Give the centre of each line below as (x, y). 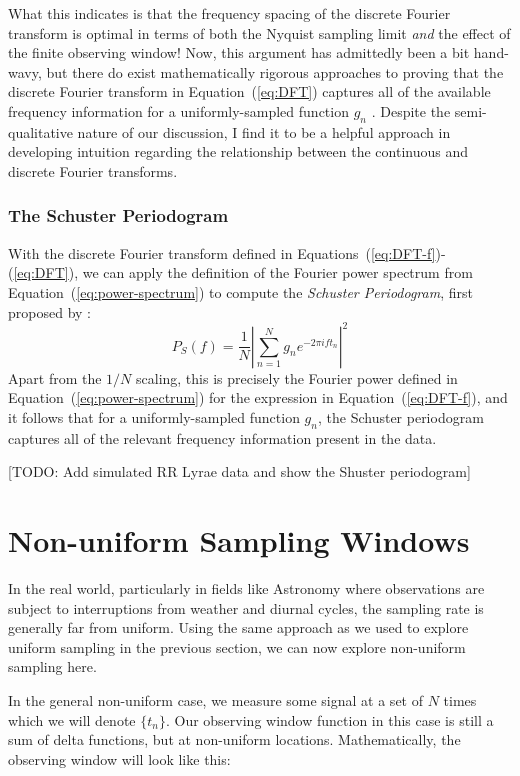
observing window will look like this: (119, 758)
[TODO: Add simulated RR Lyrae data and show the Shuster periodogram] (239, 471)
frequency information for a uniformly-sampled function (178, 110)
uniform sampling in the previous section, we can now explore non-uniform (237, 646)
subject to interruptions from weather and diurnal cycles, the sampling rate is (246, 607)
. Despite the (411, 110)
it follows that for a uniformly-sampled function (154, 416)
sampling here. (52, 666)
